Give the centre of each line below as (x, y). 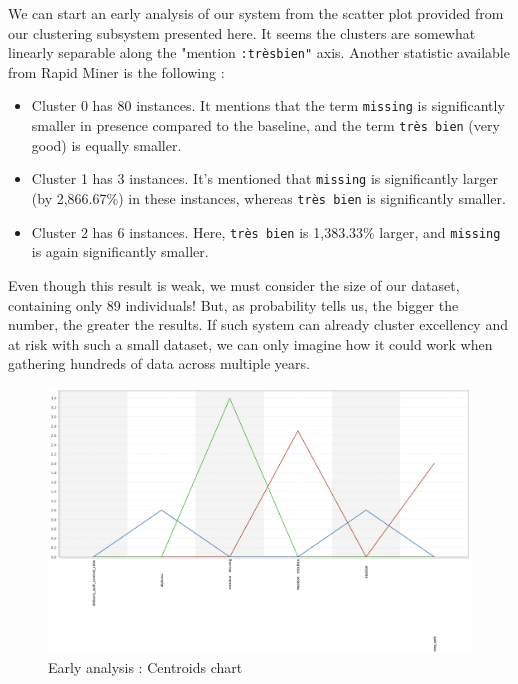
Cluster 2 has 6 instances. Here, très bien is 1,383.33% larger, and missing (266, 231)
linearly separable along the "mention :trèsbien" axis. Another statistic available (259, 52)
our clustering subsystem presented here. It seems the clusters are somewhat (242, 32)
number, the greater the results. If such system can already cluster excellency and (258, 324)
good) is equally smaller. (106, 144)
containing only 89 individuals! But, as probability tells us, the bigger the (233, 304)
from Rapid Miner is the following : (116, 71)
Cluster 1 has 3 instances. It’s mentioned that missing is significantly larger (264, 178)
